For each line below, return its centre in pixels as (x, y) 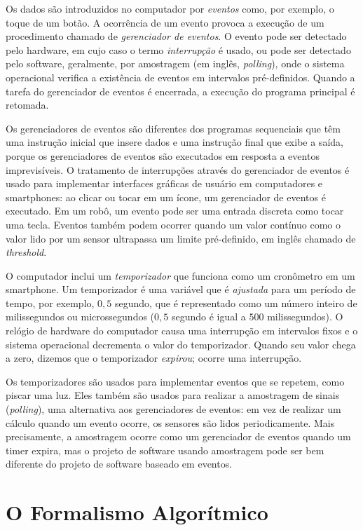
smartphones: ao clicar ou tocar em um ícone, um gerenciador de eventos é (166, 197)
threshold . (26, 252)
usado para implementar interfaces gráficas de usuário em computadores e (164, 183)
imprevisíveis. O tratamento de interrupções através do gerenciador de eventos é (178, 169)
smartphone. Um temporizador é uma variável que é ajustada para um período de (181, 289)
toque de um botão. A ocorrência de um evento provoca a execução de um (165, 22)
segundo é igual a (208, 317)
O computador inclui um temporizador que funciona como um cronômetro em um (180, 275)
